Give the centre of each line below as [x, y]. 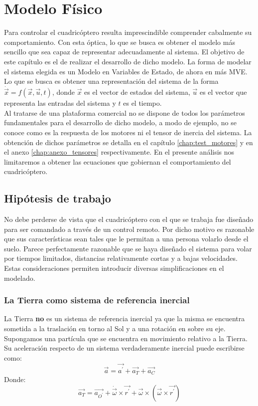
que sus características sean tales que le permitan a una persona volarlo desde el [126, 239]
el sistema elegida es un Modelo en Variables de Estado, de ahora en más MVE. [126, 71]
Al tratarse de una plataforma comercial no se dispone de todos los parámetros [125, 112]
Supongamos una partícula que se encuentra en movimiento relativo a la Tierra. [126, 338]
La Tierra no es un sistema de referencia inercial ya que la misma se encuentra [125, 318]
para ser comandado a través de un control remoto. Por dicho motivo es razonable [129, 229]
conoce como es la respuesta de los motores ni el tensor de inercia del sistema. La [128, 132]
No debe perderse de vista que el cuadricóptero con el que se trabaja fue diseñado [129, 219]
